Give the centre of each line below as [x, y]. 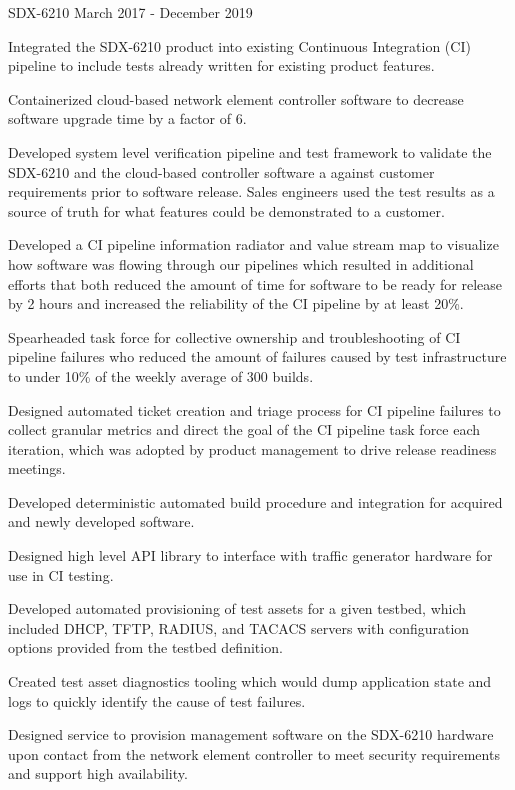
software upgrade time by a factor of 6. [127, 118]
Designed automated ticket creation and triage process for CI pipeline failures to [254, 409]
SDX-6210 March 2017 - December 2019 [130, 12]
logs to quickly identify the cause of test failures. [157, 700]
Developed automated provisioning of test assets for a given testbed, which [237, 608]
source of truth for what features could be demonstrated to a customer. [226, 210]
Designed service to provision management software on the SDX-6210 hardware [251, 734]
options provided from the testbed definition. [145, 647]
